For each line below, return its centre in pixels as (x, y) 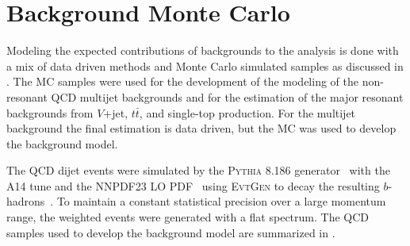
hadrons (26, 201)
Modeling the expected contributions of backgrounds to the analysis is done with (203, 50)
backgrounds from (50, 112)
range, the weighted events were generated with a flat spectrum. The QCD (188, 217)
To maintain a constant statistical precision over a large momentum (221, 201)
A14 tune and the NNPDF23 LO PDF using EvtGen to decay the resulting (193, 185)
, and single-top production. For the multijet (247, 112)
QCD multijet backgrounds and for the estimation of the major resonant (227, 96)
